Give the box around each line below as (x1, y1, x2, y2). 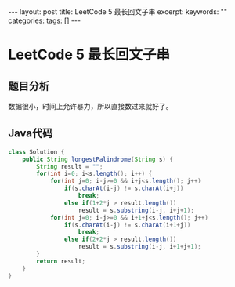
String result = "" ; (36, 162, 103, 170)
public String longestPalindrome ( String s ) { (22, 155, 174, 163)
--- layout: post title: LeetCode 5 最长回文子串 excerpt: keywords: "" (8, 7, 228, 16)
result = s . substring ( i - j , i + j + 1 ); (78, 206, 194, 214)
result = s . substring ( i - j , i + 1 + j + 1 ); (78, 243, 201, 251)
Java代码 (8, 127, 53, 140)
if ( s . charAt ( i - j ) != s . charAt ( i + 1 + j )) (63, 221, 191, 229)
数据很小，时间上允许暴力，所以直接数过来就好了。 (8, 102, 173, 111)
